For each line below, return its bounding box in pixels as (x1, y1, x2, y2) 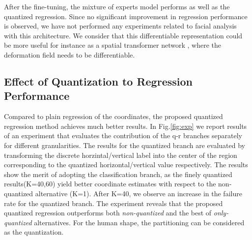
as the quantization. (4, 227, 64, 237)
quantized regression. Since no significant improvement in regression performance (4, 11, 248, 21)
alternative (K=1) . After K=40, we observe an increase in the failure (35, 188, 242, 198)
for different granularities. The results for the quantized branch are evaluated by (4, 140, 245, 150)
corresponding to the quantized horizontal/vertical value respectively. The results (4, 159, 248, 170)
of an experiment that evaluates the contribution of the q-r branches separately (4, 130, 242, 141)
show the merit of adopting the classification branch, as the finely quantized (4, 169, 232, 179)
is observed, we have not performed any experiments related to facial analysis (4, 21, 237, 31)
